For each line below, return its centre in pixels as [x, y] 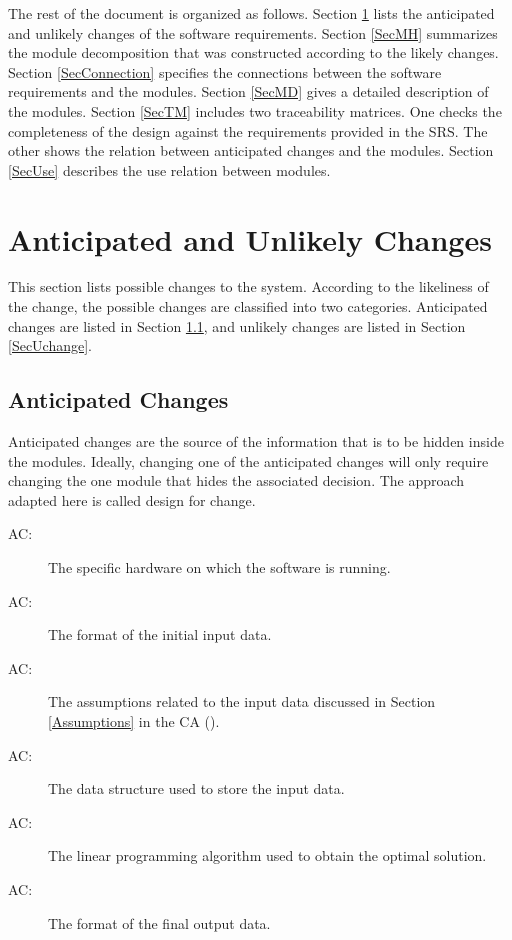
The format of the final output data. [159, 922]
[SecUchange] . [50, 345]
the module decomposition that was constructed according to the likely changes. [253, 52]
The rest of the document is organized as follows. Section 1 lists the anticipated [251, 13]
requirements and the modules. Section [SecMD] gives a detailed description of [248, 91]
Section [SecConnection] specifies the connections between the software [225, 71]
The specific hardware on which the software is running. [219, 567]
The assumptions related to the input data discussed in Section [242, 701]
